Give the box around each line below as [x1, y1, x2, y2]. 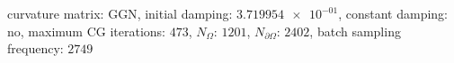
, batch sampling [309, 21, 401, 40]
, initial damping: [137, 4, 233, 22]
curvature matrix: [7, 4, 104, 22]
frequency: [7, 39, 64, 58]
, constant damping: [338, 4, 448, 22]
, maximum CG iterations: [20, 21, 166, 40]
